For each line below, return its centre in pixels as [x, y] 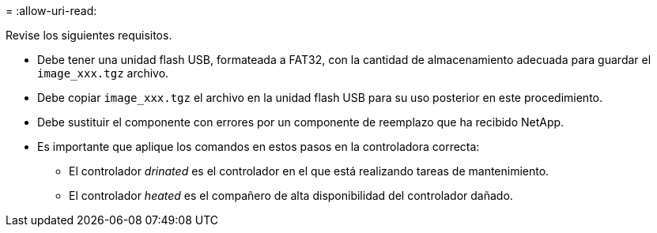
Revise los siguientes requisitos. [89, 35]
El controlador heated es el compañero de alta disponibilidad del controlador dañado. [291, 195]
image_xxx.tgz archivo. [103, 73]
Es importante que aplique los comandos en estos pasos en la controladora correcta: [259, 147]
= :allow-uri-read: [51, 11]
